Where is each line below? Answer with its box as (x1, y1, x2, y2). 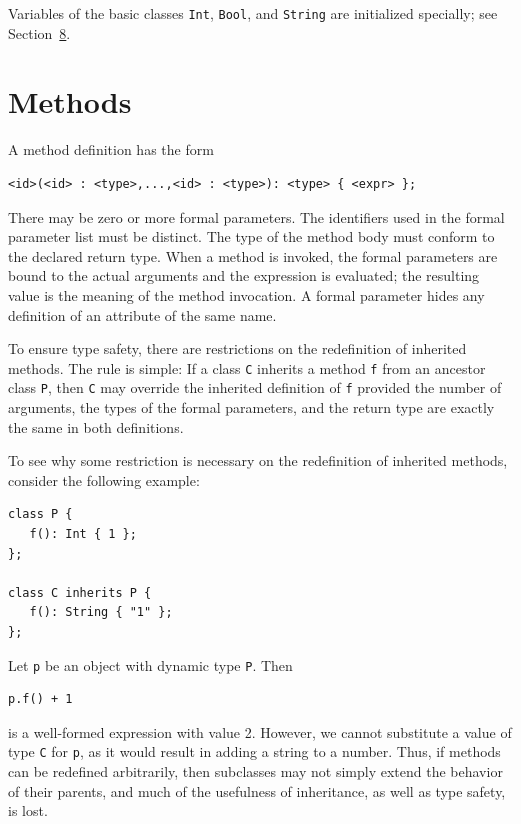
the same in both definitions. (8, 416, 184, 437)
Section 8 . (8, 22, 71, 43)
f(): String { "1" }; (29, 605, 173, 620)
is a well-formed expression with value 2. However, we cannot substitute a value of (8, 721, 512, 742)
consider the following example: (8, 469, 200, 490)
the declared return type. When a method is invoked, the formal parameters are (8, 245, 498, 266)
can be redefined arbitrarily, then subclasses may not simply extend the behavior (8, 761, 503, 782)
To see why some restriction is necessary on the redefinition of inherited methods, (8, 450, 508, 471)
